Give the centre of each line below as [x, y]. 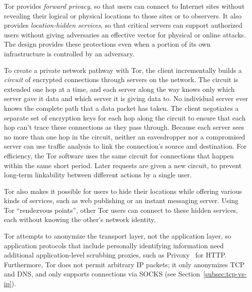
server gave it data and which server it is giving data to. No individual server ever [126, 98]
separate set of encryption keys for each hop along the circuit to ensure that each [125, 117]
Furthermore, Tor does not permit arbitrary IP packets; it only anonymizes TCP [124, 264]
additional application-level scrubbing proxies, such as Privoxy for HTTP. [115, 255]
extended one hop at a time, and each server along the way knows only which [119, 89]
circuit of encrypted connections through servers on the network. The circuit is [121, 79]
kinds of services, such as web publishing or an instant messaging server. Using [121, 200]
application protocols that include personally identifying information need [114, 245]
